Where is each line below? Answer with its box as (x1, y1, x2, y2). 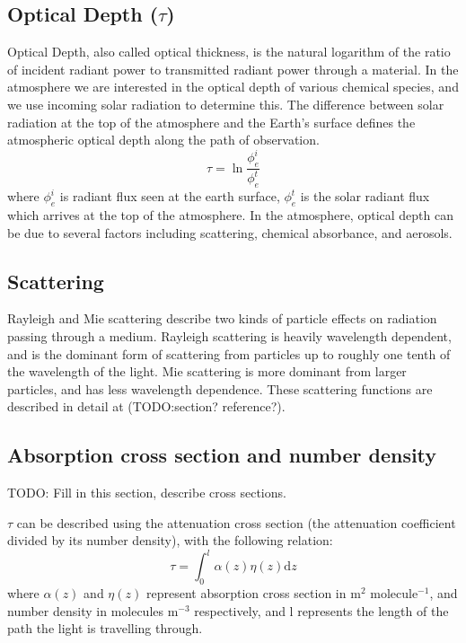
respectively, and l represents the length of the (194, 601, 449, 620)
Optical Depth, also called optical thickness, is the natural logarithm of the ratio (7, 42, 451, 61)
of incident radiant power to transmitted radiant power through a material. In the (7, 59, 459, 78)
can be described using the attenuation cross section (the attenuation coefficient (16, 513, 456, 532)
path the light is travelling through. (7, 619, 203, 638)
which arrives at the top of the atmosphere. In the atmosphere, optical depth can (7, 206, 453, 225)
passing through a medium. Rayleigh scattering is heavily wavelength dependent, (7, 327, 452, 346)
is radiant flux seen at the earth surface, (59, 187, 280, 206)
